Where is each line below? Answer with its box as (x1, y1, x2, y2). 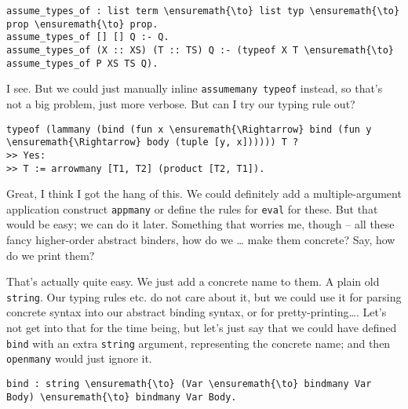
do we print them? (6, 246, 95, 263)
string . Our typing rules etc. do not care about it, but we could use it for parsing (6, 288, 402, 305)
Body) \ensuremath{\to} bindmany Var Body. (6, 391, 237, 403)
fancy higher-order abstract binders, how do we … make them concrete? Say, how (6, 232, 395, 247)
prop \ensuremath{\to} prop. (6, 18, 158, 30)
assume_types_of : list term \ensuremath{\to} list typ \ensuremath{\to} (6, 5, 400, 16)
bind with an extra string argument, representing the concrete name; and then (6, 334, 391, 351)
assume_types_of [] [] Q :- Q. (6, 31, 169, 43)
